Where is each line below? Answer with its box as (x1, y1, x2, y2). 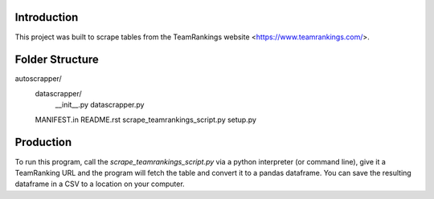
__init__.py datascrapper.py (55, 100, 145, 110)
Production (14, 136, 72, 149)
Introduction (14, 10, 79, 24)
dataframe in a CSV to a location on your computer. (14, 179, 185, 189)
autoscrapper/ (14, 74, 62, 83)
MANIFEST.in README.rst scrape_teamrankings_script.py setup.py (35, 115, 257, 124)
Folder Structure (14, 53, 100, 67)
